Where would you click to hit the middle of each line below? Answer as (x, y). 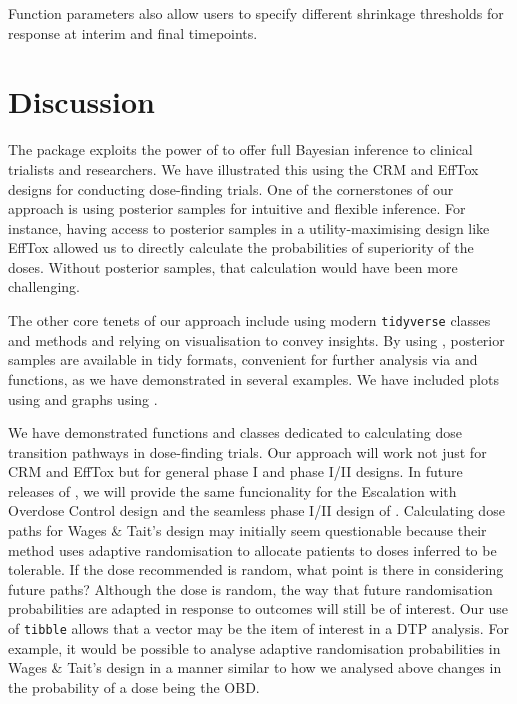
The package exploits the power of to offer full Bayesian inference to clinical (240, 149)
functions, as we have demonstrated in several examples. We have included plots (253, 378)
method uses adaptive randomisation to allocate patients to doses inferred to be (252, 549)
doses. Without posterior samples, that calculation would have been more (233, 266)
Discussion (81, 101)
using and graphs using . (83, 398)
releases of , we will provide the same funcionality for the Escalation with (232, 490)
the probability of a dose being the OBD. (134, 686)
